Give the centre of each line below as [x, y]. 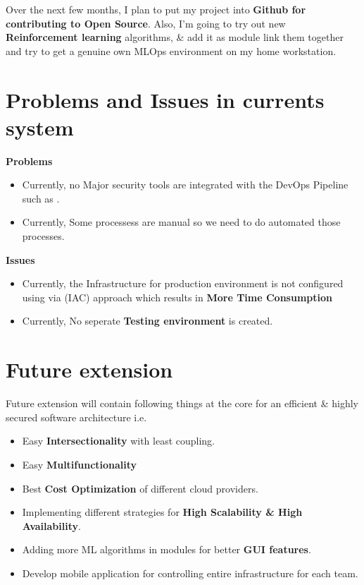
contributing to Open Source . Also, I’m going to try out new [146, 23]
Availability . [51, 525]
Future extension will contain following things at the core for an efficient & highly [182, 403]
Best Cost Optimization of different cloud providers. [140, 488]
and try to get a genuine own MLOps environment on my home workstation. [171, 50]
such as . [41, 198]
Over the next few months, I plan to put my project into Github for [156, 9]
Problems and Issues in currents [165, 99]
